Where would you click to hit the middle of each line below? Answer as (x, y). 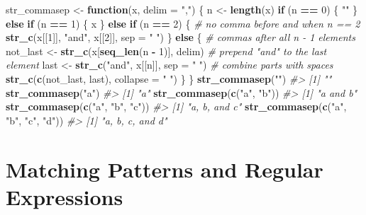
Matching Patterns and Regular (165, 169)
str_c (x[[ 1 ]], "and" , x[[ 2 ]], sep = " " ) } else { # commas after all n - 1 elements (181, 37)
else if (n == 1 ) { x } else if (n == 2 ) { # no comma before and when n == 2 (183, 23)
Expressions (65, 196)
